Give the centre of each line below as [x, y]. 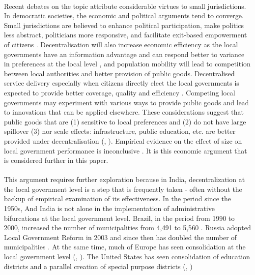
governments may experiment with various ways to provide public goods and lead [127, 102]
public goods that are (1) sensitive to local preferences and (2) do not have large [125, 121]
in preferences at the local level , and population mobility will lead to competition [127, 64]
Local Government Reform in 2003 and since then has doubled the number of [120, 237]
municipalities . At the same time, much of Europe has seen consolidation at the [125, 247]
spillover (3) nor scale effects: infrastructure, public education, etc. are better [120, 131]
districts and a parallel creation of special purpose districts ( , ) [98, 266]
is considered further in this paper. [56, 160]
